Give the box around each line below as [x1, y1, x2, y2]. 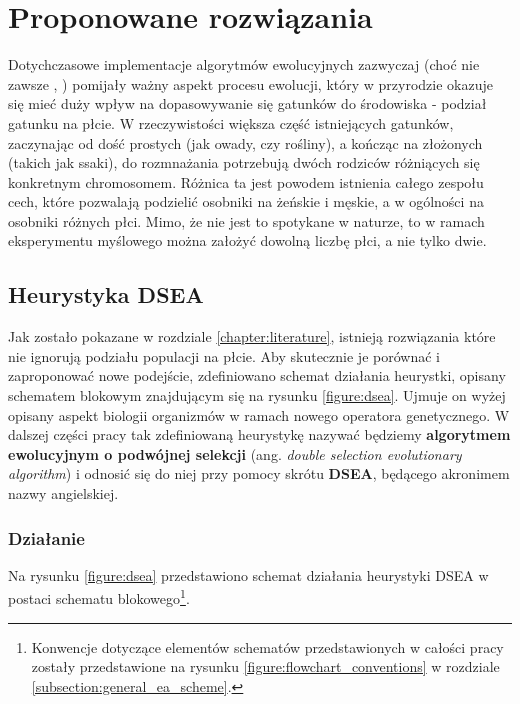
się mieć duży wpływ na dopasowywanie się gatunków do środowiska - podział [8, 93, 487, 114]
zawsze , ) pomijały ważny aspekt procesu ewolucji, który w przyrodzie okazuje [8, 73, 493, 94]
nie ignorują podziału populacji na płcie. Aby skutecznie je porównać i [8, 345, 440, 366]
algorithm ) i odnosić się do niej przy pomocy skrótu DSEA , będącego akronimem [8, 463, 510, 484]
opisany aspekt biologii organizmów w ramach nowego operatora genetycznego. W [8, 404, 510, 425]
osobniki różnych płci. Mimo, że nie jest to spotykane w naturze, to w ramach [8, 210, 485, 231]
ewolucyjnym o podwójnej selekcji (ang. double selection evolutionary [8, 443, 462, 464]
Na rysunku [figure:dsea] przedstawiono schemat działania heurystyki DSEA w [8, 564, 489, 585]
